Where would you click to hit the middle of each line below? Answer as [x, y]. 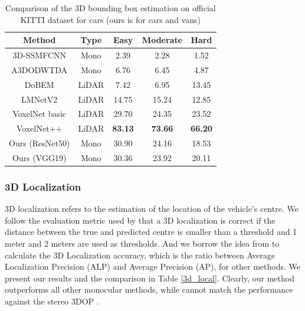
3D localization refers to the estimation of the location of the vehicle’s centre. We [152, 209]
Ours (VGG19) [40, 157]
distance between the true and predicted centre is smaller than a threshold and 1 [151, 232]
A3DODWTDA [40, 69]
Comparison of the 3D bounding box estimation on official [111, 8]
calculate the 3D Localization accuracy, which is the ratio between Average [140, 255]
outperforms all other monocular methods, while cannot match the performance [149, 289]
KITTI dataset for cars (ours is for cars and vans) [110, 19]
